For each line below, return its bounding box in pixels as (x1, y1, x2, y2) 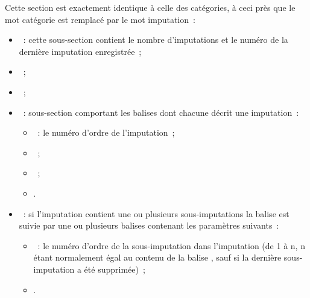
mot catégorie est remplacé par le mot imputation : (5, 13, 195, 25)
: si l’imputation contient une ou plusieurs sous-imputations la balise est (23, 207, 289, 220)
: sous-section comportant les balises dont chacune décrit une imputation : (23, 106, 299, 118)
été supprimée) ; (84, 262, 145, 275)
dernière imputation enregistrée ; (19, 45, 142, 57)
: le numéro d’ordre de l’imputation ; (37, 126, 175, 139)
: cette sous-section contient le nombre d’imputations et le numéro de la (23, 33, 288, 46)
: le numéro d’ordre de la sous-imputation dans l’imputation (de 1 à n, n (37, 239, 305, 252)
